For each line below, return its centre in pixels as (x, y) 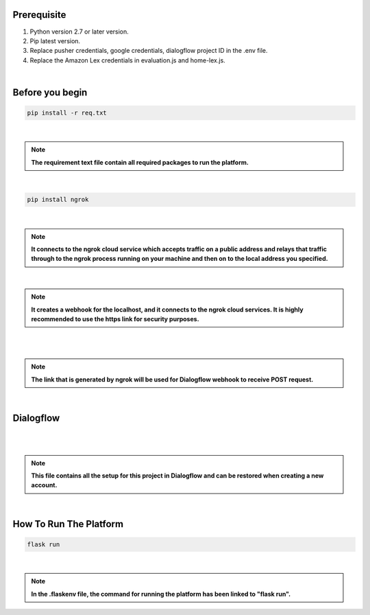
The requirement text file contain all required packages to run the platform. (140, 162)
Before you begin (50, 92)
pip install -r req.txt (67, 113)
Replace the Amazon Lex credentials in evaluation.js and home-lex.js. (127, 60)
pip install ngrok (58, 200)
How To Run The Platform (68, 524)
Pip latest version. (55, 40)
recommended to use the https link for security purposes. (115, 318)
